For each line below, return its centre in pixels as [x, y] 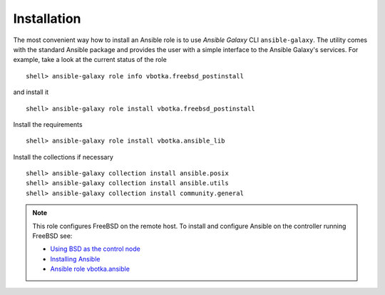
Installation [47, 19]
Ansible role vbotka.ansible [90, 269]
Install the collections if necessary [63, 157]
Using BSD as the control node [95, 249]
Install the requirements [48, 124]
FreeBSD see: [52, 236]
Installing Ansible [75, 259]
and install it [31, 92]
